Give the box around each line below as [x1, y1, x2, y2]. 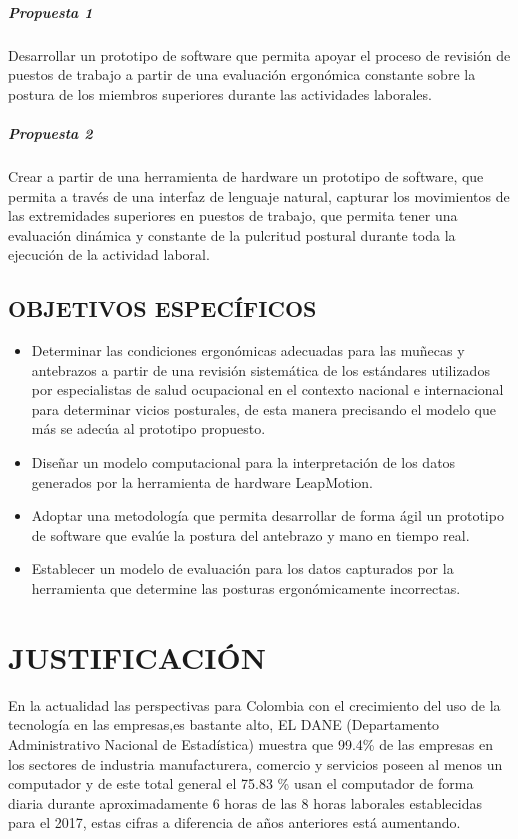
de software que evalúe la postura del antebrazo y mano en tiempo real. [31, 524, 470, 545]
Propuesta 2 [8, 122, 93, 143]
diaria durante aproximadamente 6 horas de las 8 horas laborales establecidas [8, 792, 482, 813]
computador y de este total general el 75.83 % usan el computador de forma [8, 773, 474, 794]
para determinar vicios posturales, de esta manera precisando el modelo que [31, 398, 496, 419]
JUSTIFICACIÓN [8, 636, 266, 677]
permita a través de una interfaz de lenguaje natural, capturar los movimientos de [8, 185, 510, 206]
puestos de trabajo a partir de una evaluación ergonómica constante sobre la [8, 64, 476, 85]
